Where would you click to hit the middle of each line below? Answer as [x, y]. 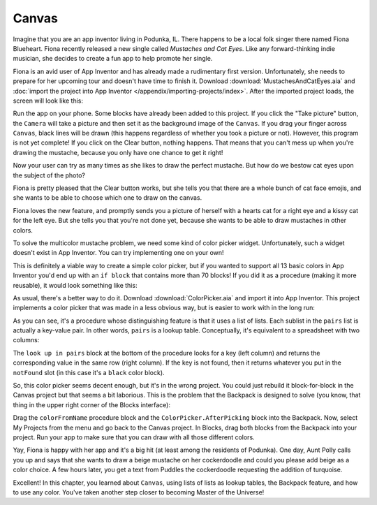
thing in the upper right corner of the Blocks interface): [92, 404]
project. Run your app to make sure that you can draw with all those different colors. [134, 437]
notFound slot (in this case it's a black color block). [89, 372]
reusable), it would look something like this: [75, 285]
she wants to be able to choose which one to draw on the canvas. [108, 198]
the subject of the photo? [49, 175]
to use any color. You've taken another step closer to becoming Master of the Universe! [139, 492]
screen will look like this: [48, 101]
